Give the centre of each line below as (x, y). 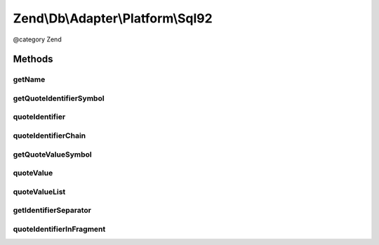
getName (29, 79)
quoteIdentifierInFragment (59, 229)
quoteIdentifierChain (49, 135)
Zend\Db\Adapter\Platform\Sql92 (113, 18)
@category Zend (38, 39)
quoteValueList (39, 192)
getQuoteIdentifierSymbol (59, 98)
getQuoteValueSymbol (52, 154)
